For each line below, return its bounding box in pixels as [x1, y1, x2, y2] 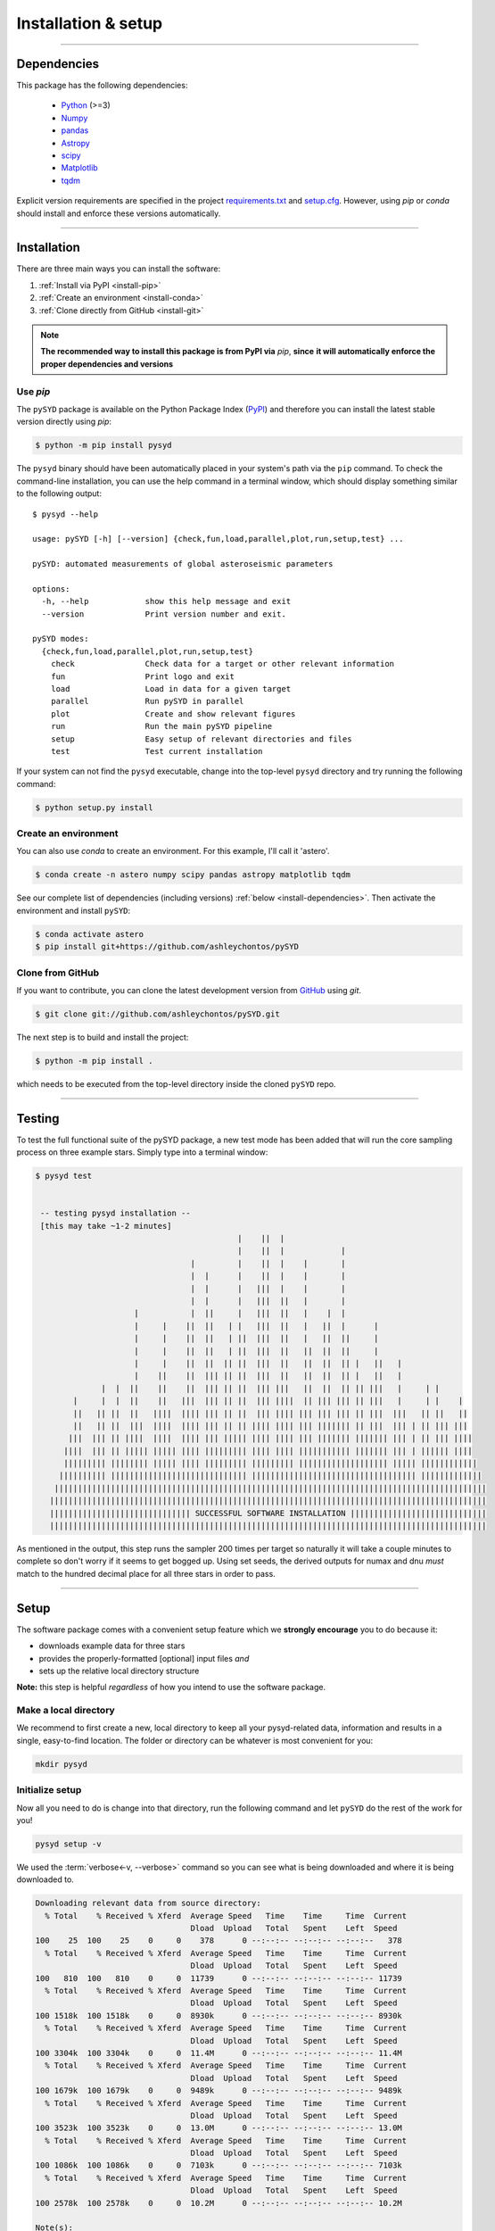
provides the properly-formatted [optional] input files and [38, 1653, 250, 1663]
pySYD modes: [32, 634, 89, 644]
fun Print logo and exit [50, 671, 235, 682]
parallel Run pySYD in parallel [50, 696, 244, 707]
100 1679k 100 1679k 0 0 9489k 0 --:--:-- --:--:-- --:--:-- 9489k [35, 2086, 403, 2096]
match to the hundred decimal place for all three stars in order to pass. [16, 1568, 276, 1579]
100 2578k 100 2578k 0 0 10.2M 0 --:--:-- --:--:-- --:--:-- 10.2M [35, 2198, 403, 2208]
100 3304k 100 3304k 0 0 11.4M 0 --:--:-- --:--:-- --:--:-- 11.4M [35, 2048, 403, 2058]
